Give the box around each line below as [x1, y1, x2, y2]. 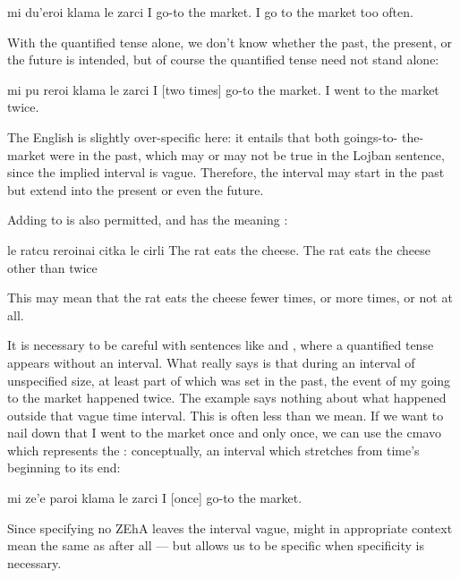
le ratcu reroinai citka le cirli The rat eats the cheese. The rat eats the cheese [7, 240, 430, 259]
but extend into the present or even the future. [7, 180, 264, 199]
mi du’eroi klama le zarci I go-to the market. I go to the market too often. [7, 3, 413, 21]
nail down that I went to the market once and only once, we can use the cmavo [7, 423, 441, 442]
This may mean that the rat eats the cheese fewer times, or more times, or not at [7, 288, 453, 307]
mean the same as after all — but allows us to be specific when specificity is [7, 536, 425, 555]
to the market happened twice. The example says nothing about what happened [7, 388, 447, 407]
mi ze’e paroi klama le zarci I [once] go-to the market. [7, 489, 302, 507]
